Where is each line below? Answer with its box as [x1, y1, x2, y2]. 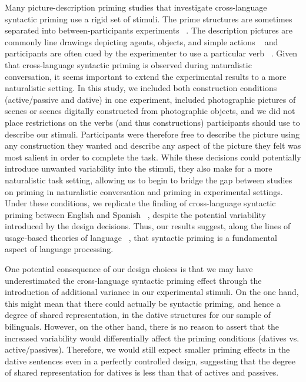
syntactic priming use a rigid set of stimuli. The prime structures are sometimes [5, 12, 292, 25]
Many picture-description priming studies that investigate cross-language [5, 1, 267, 13]
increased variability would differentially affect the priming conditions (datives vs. [5, 331, 300, 344]
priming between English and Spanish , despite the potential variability [5, 208, 266, 220]
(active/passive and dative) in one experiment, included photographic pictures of [5, 93, 296, 105]
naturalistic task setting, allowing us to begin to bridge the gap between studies [5, 173, 292, 186]
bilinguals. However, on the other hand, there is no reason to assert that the [5, 320, 280, 333]
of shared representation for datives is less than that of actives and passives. [5, 366, 279, 378]
